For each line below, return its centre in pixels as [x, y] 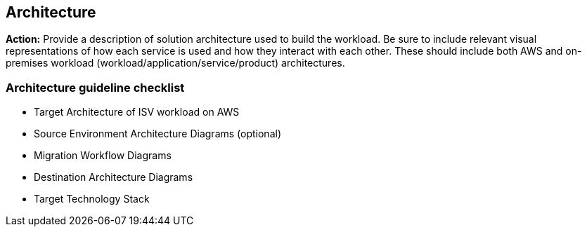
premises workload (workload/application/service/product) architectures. [175, 63]
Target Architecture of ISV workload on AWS [137, 112]
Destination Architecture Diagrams [114, 177]
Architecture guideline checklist [95, 87]
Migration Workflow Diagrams [103, 156]
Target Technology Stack [92, 199]
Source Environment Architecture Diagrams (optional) [157, 134]
